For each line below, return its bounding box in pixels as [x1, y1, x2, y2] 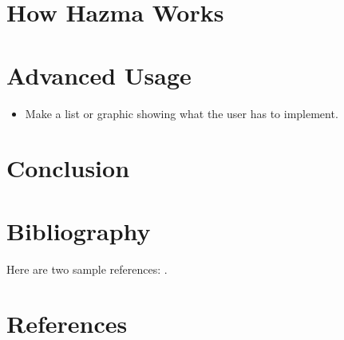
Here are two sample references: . [6, 260, 168, 277]
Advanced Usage [6, 58, 192, 91]
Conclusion [6, 152, 130, 184]
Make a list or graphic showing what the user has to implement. [25, 105, 338, 121]
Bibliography [6, 214, 151, 247]
